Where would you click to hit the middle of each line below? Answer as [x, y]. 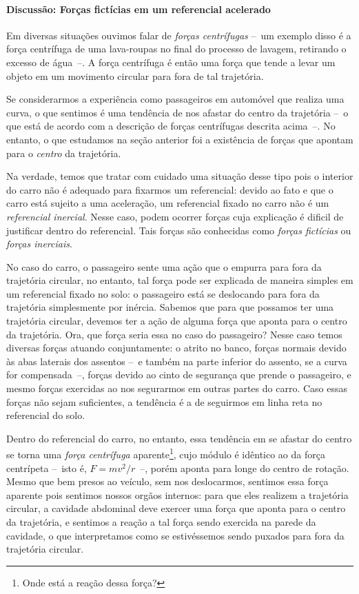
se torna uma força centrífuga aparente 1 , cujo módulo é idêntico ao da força [166, 453]
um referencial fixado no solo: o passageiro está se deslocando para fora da [163, 293]
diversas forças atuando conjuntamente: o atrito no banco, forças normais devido [176, 348]
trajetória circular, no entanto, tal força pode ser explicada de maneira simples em [180, 280]
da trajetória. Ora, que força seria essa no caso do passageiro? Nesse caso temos [174, 334]
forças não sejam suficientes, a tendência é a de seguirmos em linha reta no [164, 401]
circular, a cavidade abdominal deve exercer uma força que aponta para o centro [176, 508]
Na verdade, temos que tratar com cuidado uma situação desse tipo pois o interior [180, 176]
